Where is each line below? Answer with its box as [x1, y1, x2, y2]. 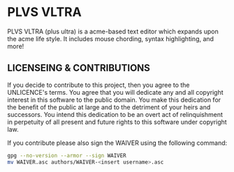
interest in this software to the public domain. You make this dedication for [7, 95, 221, 104]
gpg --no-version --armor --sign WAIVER [7, 152, 127, 159]
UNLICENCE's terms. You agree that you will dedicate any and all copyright [7, 88, 224, 96]
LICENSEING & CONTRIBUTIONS [7, 62, 150, 74]
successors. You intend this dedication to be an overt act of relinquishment [7, 110, 224, 118]
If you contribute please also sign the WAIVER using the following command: [7, 139, 228, 147]
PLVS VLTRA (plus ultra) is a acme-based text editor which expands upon [7, 27, 219, 36]
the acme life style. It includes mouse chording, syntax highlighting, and [7, 34, 214, 42]
